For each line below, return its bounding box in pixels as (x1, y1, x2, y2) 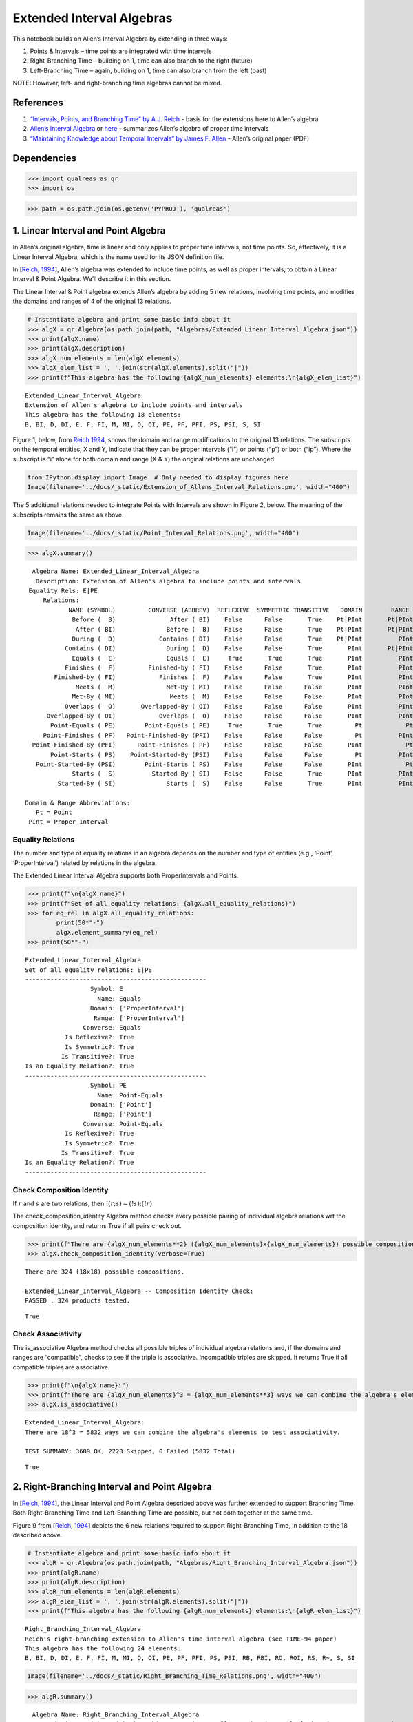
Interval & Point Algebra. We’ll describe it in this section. (12, 275, 171, 283)
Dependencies (12, 152, 77, 164)
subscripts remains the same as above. (12, 510, 124, 519)
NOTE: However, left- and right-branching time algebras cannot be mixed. (12, 79, 222, 87)
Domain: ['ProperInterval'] (89, 1004, 185, 1013)
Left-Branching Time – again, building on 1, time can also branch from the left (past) (30, 66, 267, 74)
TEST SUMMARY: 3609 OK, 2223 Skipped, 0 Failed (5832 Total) (25, 1447, 235, 1455)
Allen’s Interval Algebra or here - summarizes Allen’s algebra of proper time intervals (30, 125, 269, 133)
